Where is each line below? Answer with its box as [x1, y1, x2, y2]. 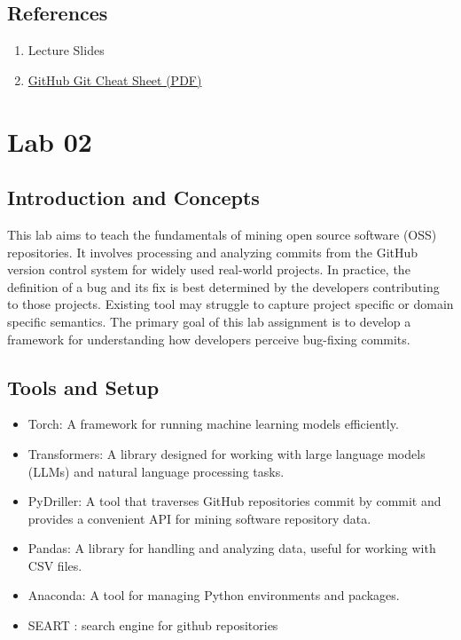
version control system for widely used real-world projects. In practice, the [7, 260, 410, 279]
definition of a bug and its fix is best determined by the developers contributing [7, 277, 440, 296]
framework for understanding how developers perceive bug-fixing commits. [7, 329, 410, 348]
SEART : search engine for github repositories [27, 616, 278, 635]
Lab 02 [7, 122, 92, 159]
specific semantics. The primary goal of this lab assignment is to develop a [7, 312, 411, 330]
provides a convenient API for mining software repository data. [27, 509, 371, 527]
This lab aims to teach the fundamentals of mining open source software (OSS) [7, 225, 437, 243]
